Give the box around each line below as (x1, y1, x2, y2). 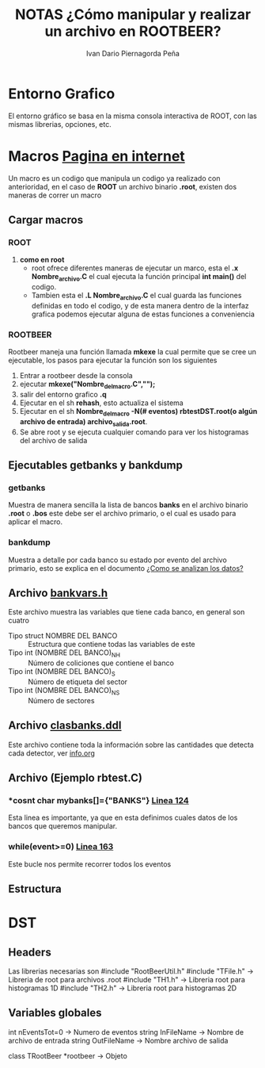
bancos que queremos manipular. (8, 821, 118, 831)
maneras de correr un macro (8, 190, 102, 200)
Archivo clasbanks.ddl (8, 719, 122, 733)
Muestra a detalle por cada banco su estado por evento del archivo (8, 555, 227, 565)
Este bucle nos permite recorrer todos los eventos (8, 859, 172, 869)
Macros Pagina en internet (8, 147, 186, 165)
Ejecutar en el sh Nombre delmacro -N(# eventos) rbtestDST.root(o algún (19, 407, 258, 418)
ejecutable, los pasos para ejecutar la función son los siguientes (8, 355, 218, 366)
